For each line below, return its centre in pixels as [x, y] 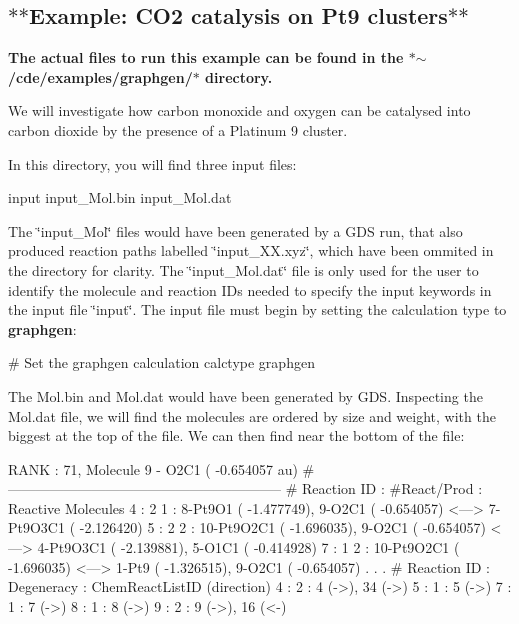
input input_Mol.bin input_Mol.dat [120, 197]
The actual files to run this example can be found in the [206, 57]
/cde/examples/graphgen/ [100, 76]
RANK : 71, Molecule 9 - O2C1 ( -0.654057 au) [153, 468]
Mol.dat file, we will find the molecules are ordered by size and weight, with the [252, 415]
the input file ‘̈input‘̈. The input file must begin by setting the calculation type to [257, 309]
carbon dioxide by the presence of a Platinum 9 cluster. [178, 129]
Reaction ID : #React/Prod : [392, 488]
